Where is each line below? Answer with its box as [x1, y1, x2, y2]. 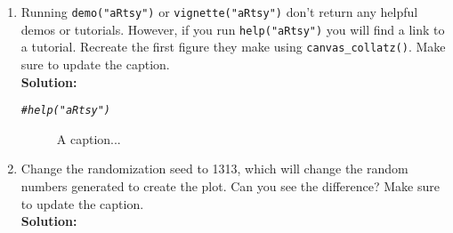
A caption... [56, 129, 121, 148]
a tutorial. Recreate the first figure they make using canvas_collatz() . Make [20, 37, 446, 56]
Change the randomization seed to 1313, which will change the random [20, 159, 409, 178]
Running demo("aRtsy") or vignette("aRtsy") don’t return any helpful [20, 3, 418, 20]
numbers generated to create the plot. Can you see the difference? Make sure [20, 177, 440, 195]
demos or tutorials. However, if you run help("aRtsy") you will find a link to [20, 20, 445, 38]
